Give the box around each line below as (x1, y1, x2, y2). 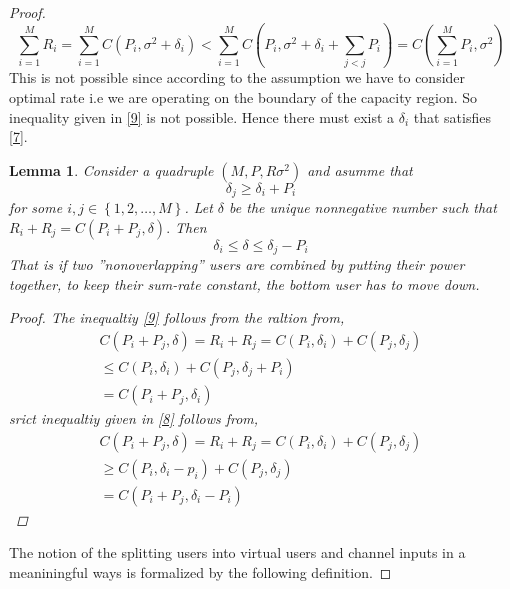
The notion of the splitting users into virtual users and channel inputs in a (9, 542, 466, 563)
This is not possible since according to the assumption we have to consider (9, 67, 466, 88)
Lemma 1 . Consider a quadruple (9, 159, 214, 180)
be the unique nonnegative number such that (229, 197, 497, 218)
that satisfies (413, 106, 491, 127)
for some (9, 197, 63, 218)
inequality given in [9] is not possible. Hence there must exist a (9, 106, 395, 127)
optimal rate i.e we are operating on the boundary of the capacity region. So (9, 86, 478, 107)
